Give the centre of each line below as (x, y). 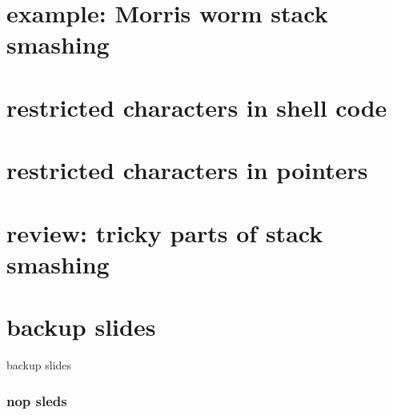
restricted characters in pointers (187, 170)
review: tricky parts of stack (165, 232)
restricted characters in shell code (197, 107)
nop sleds (37, 400)
